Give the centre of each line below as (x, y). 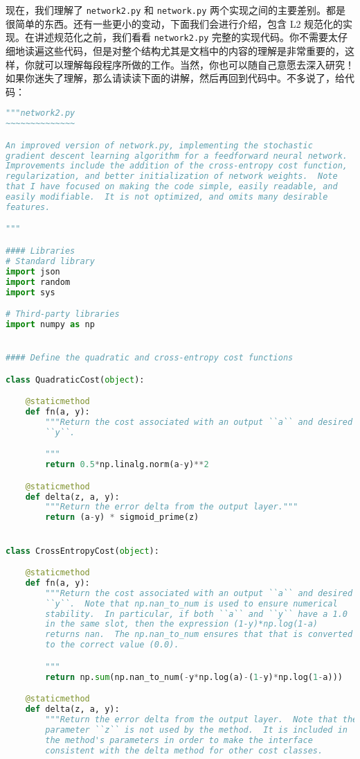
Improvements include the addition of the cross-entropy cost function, (177, 166)
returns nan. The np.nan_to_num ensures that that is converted (199, 635)
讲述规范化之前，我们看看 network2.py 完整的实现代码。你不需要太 (186, 37)
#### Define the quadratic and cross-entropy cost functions (150, 358)
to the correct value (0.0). (112, 645)
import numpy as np (50, 324)
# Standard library (50, 261)
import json (33, 271)
